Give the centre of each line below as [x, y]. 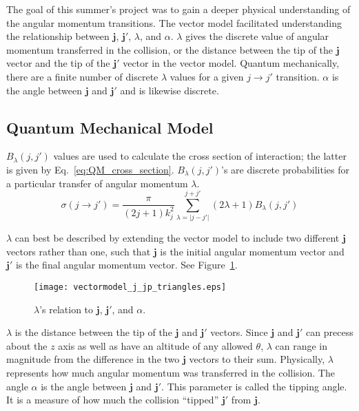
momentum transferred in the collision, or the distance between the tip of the [170, 49]
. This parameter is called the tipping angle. [254, 386]
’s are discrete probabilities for [285, 169]
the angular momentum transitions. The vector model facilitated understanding [174, 22]
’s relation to [66, 309]
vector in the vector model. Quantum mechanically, [231, 63]
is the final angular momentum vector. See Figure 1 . [126, 265]
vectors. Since [239, 332]
